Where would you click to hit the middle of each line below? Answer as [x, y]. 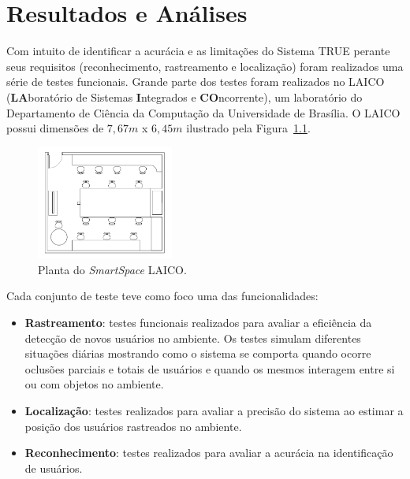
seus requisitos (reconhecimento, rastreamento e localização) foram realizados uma [205, 66]
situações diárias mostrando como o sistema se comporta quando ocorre [198, 353]
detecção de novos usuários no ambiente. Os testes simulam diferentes [193, 338]
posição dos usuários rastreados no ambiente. [133, 426]
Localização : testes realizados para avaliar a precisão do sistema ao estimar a [214, 410]
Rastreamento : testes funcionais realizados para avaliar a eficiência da [198, 322]
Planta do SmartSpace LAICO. [112, 269]
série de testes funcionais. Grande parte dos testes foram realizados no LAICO [196, 82]
